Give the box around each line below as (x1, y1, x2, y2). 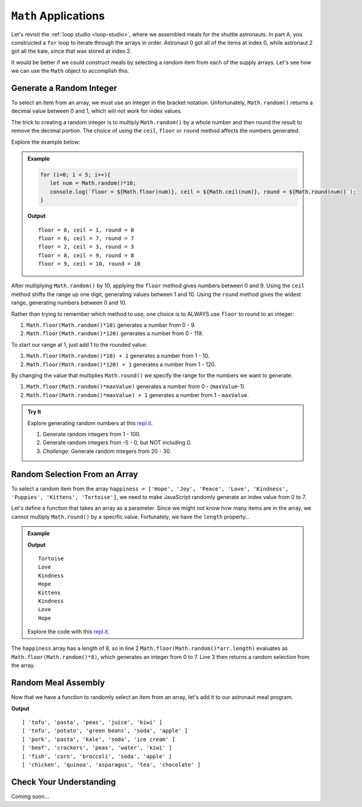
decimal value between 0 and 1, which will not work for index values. (11, 107, 183, 115)
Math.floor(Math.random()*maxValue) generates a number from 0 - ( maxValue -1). (26, 383, 246, 390)
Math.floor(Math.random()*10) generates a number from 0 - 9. (26, 321, 196, 329)
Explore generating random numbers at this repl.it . (27, 419, 153, 427)
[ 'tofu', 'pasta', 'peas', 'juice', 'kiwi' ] (22, 718, 163, 726)
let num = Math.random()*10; (49, 179, 136, 187)
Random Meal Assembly (11, 678, 105, 688)
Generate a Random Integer (11, 82, 117, 93)
